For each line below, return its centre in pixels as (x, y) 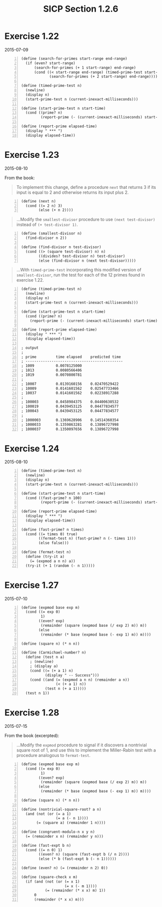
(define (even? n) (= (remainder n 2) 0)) (65, 868)
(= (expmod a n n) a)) (52, 561)
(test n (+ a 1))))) (66, 689)
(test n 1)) (37, 693)
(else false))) (54, 543)
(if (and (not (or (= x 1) (53, 882)
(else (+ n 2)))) (56, 210)
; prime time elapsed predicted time (71, 357)
